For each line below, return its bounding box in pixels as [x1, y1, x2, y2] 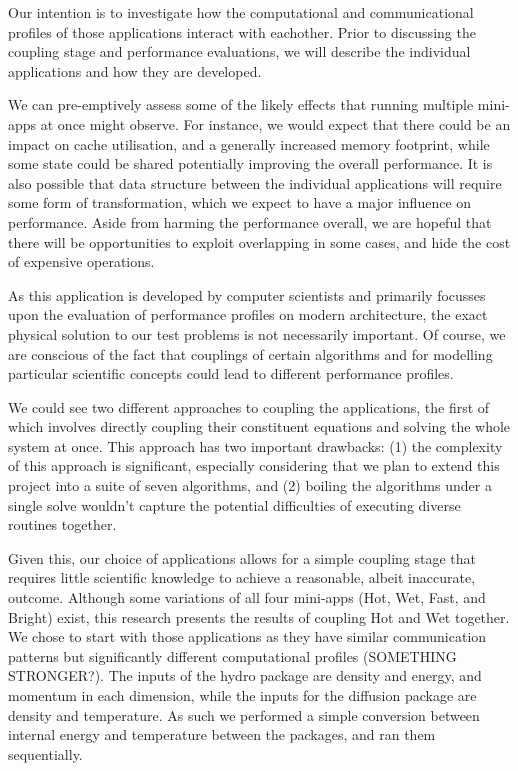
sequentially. [8, 743, 83, 764]
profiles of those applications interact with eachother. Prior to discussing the [8, 21, 476, 42]
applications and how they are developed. [8, 60, 262, 81]
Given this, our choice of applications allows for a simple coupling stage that [8, 547, 477, 568]
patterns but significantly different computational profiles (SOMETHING [8, 645, 457, 666]
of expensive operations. [8, 251, 155, 272]
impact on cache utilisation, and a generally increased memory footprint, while [8, 133, 490, 154]
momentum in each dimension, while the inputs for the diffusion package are [8, 685, 477, 705]
